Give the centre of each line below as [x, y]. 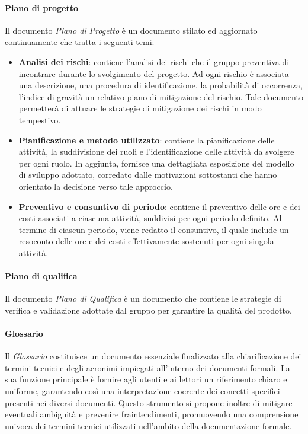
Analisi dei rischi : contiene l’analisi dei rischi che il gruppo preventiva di [154, 61]
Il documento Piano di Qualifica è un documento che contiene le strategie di [143, 299]
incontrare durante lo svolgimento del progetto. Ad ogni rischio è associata [154, 73]
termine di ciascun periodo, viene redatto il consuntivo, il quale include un [154, 229]
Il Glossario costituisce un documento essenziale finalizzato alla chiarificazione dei [153, 356]
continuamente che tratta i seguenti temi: [80, 42]
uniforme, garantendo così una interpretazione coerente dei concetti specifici [142, 391]
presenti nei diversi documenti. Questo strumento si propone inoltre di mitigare [149, 402]
